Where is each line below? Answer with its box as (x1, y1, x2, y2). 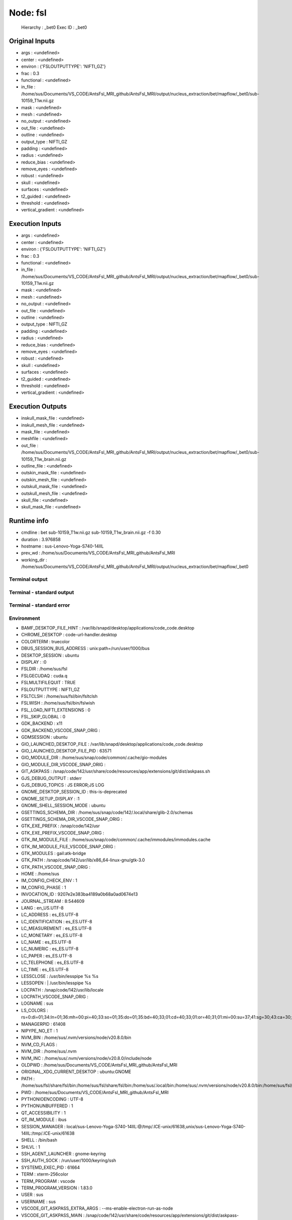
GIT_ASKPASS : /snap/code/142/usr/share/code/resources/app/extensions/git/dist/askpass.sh (21, 769, 210, 774)
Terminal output (9, 576, 48, 583)
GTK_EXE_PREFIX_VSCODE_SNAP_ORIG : (21, 830, 105, 835)
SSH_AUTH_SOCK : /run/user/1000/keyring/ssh (21, 1158, 116, 1163)
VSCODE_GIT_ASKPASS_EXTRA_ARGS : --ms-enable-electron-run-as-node (21, 1205, 173, 1211)
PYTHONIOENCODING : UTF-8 (21, 1096, 84, 1102)
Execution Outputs (9, 403, 67, 411)
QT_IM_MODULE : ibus (21, 1117, 67, 1122)
